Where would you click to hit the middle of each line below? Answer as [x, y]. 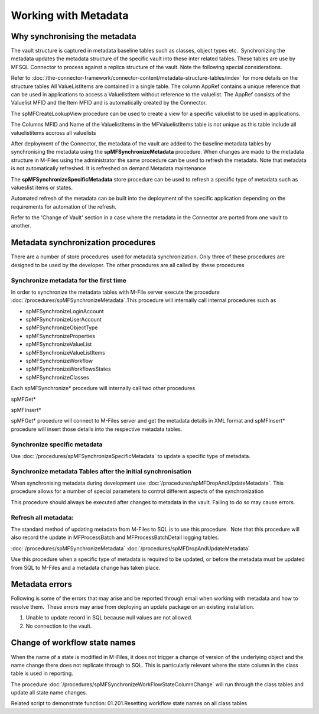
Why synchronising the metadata [74, 36]
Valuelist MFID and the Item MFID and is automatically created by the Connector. [109, 103]
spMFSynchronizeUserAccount [64, 320]
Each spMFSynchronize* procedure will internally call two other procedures [103, 388]
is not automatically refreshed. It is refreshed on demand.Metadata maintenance [109, 168]
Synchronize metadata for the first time [69, 280]
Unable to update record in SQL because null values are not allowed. [109, 618]
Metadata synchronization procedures [83, 243]
